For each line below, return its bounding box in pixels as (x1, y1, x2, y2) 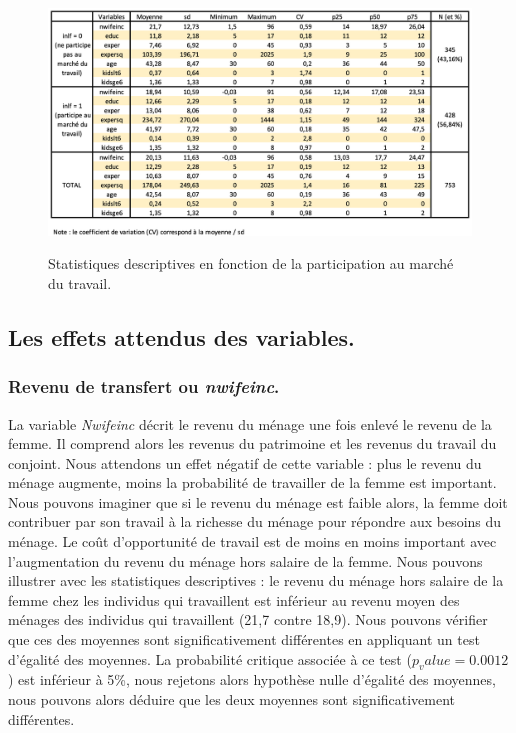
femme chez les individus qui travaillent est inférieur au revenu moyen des (8, 589, 460, 610)
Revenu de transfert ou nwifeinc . (8, 374, 280, 399)
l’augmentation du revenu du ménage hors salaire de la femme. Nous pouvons (8, 550, 483, 571)
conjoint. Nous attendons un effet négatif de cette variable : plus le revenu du (8, 452, 482, 473)
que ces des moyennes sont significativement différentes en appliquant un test (8, 629, 480, 650)
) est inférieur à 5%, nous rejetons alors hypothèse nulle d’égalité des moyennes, (8, 669, 496, 690)
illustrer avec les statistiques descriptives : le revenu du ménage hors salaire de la (8, 570, 504, 591)
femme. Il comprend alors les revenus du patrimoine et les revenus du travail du (8, 433, 497, 454)
